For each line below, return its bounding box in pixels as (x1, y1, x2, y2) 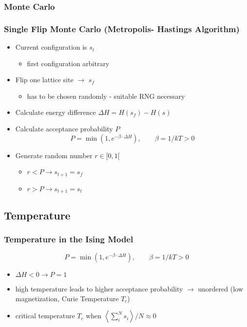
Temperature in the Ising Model (4, 233, 133, 245)
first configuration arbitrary (27, 58, 110, 68)
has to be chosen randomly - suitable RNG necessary (27, 91, 185, 101)
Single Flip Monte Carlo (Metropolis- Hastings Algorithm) (4, 22, 240, 35)
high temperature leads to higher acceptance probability (15, 284, 183, 294)
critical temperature (15, 310, 75, 321)
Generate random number (15, 150, 93, 160)
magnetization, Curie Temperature (15, 293, 119, 303)
